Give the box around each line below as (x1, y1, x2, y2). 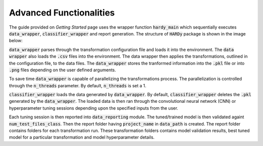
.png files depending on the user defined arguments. (9, 67, 116, 73)
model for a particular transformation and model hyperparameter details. (9, 134, 155, 140)
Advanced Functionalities (9, 7, 115, 18)
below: (9, 38, 23, 44)
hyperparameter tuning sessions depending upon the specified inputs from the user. (9, 105, 179, 111)
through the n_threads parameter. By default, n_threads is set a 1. (9, 82, 147, 88)
